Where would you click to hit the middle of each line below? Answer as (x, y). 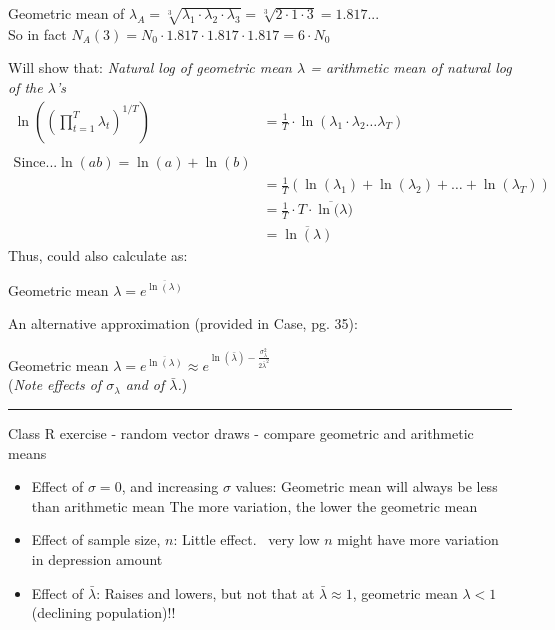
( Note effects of (55, 384)
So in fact (37, 33)
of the (25, 86)
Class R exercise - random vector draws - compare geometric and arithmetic (241, 433)
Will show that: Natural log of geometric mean (150, 67)
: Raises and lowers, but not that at (205, 592)
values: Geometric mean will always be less (366, 486)
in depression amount (97, 558)
